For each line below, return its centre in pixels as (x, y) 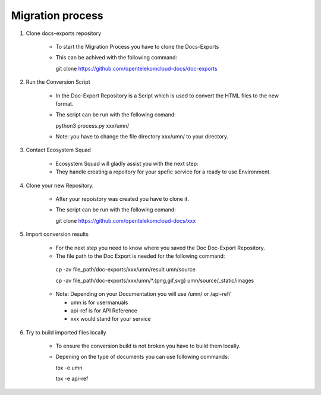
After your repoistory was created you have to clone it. (122, 199)
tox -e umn (69, 368)
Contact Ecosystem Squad (59, 150)
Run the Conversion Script (58, 82)
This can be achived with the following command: (117, 58)
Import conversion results (57, 234)
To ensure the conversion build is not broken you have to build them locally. (148, 346)
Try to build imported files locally (66, 332)
